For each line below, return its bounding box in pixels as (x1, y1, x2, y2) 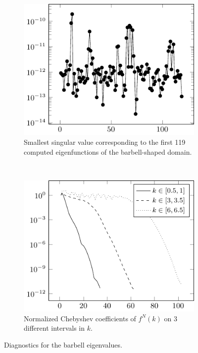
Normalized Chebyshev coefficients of (24, 313, 136, 323)
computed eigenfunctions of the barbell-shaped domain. (24, 146, 192, 157)
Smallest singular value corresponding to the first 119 (24, 136, 186, 147)
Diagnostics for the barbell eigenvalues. (4, 339, 122, 350)
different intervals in (24, 323, 85, 333)
